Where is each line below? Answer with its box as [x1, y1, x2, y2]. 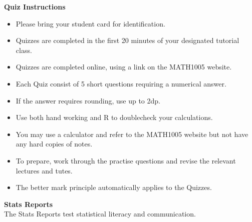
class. [16, 44, 32, 55]
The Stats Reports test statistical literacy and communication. [4, 208, 196, 219]
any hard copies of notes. [16, 138, 93, 149]
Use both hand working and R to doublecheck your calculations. [16, 112, 213, 122]
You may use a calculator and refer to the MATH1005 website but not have [16, 128, 248, 139]
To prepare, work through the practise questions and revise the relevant [16, 155, 236, 165]
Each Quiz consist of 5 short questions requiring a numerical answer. [16, 78, 226, 88]
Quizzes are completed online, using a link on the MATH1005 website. [16, 61, 232, 72]
